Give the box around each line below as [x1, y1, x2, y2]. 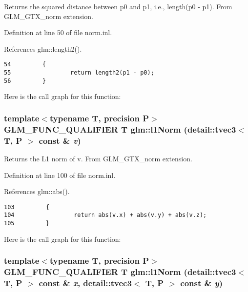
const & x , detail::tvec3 [39, 277, 132, 289]
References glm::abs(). [4, 186, 70, 196]
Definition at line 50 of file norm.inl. [4, 27, 112, 38]
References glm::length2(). [4, 43, 82, 54]
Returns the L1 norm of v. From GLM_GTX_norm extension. [4, 154, 192, 163]
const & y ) [180, 277, 223, 289]
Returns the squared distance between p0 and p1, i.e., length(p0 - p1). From [4, 1, 232, 11]
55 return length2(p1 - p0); [4, 69, 154, 77]
